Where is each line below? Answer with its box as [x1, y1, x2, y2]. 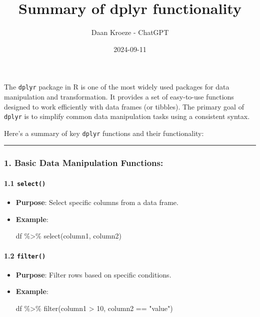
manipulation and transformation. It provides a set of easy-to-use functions [4, 91, 234, 101]
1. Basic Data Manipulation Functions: [4, 156, 163, 169]
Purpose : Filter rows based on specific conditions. [15, 269, 171, 279]
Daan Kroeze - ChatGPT [91, 27, 169, 37]
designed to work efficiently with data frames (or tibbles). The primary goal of [4, 101, 244, 111]
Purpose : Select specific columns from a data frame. [15, 197, 178, 207]
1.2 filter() [4, 250, 46, 260]
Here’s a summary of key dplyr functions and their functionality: [4, 127, 204, 138]
